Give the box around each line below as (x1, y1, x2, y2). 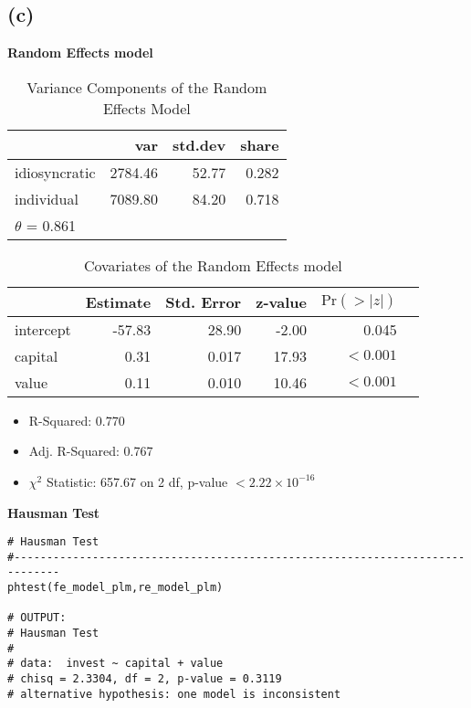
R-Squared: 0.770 (28, 410, 125, 429)
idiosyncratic (15, 161, 96, 183)
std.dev (173, 133, 226, 155)
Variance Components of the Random (26, 76, 267, 98)
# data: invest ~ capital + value (7, 657, 224, 671)
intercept (15, 318, 71, 340)
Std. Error (165, 291, 242, 312)
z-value (256, 291, 307, 312)
